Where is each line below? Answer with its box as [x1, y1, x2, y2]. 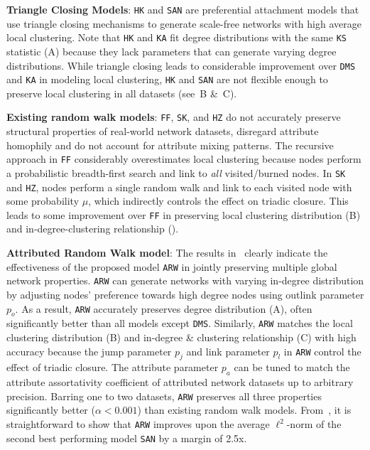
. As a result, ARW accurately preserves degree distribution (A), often [15, 301, 312, 316]
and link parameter [186, 343, 270, 358]
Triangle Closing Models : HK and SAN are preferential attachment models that [6, 2, 359, 16]
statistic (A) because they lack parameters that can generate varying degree [6, 43, 337, 58]
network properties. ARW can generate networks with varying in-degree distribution [6, 273, 364, 288]
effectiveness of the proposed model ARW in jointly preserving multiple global [6, 259, 337, 274]
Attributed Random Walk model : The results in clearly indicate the [6, 245, 328, 260]
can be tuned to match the [234, 360, 350, 375]
